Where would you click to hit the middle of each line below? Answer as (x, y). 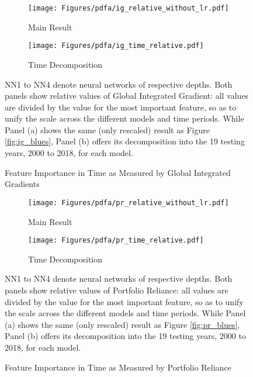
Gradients (22, 184)
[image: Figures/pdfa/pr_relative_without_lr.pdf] (129, 203)
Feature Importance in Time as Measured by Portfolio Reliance (118, 367)
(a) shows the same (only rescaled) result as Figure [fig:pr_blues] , (122, 324)
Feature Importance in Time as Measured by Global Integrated (118, 172)
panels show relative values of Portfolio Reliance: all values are (117, 290)
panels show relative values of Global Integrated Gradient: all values (127, 96)
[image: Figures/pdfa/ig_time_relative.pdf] (116, 46)
